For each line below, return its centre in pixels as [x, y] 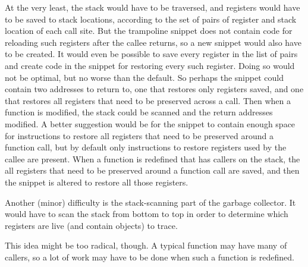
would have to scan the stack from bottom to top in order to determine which [147, 214]
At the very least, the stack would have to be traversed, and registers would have [153, 7]
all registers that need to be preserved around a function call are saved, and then [152, 170]
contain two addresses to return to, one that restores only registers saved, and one [154, 89]
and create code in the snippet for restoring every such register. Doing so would [150, 65]
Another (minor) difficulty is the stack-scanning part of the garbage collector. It [150, 202]
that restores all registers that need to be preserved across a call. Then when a [148, 100]
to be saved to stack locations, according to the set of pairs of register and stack [151, 19]
